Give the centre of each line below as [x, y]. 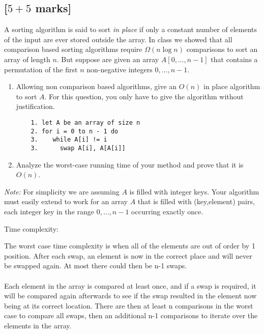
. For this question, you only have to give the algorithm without [144, 96]
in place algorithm [232, 86]
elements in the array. [38, 325]
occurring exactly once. [167, 211]
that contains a [234, 59]
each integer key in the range [49, 211]
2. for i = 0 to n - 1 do [75, 131]
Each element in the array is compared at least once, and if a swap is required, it [130, 285]
